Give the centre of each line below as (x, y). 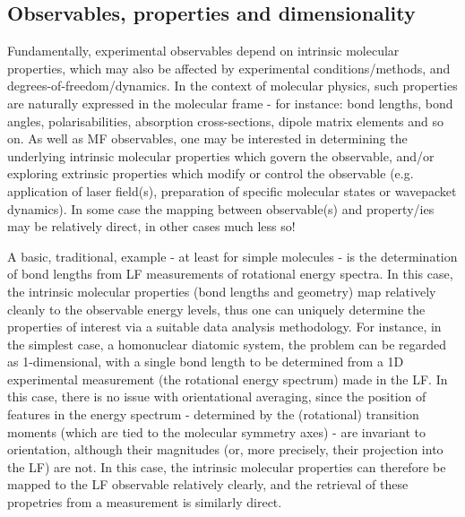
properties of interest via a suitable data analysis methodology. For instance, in (224, 327)
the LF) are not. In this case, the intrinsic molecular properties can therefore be (227, 466)
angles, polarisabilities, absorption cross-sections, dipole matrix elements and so (226, 121)
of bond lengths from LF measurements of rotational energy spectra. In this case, (230, 274)
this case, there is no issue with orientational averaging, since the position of (217, 396)
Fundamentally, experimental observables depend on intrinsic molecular (203, 51)
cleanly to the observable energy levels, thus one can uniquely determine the (216, 309)
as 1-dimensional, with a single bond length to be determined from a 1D (206, 362)
